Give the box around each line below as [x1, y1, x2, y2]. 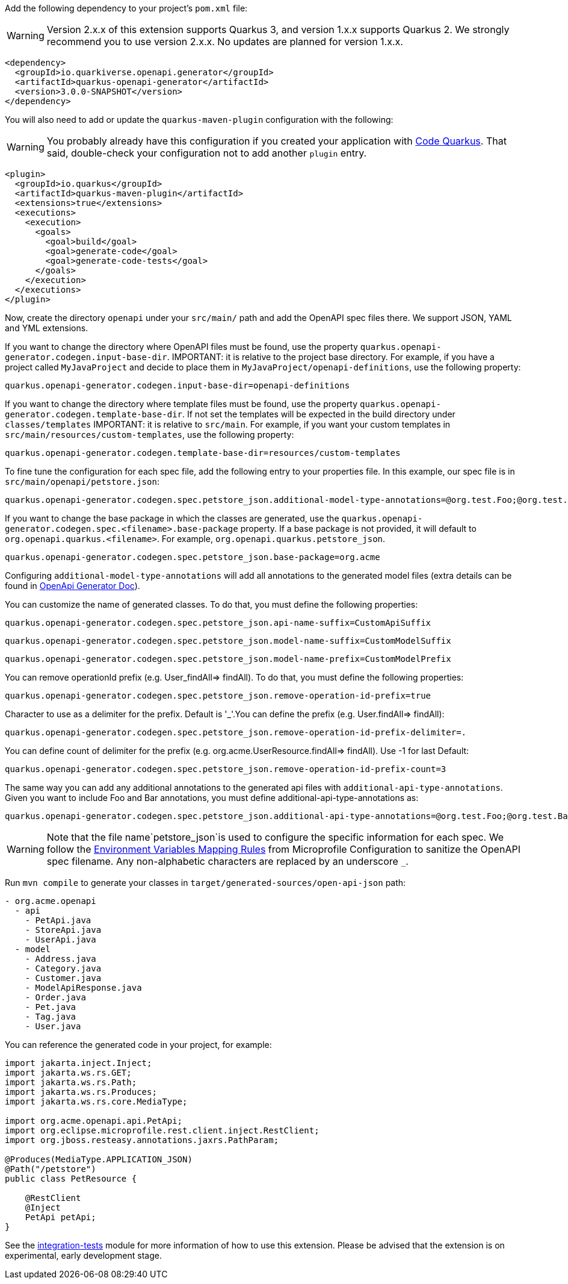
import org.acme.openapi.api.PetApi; [5, 1116, 183, 1126]
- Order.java [25, 993, 86, 1002]
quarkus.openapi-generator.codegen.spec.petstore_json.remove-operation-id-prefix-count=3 [5, 764, 446, 774]
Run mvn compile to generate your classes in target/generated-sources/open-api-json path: [5, 877, 406, 888]
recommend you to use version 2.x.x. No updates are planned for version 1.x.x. [46, 36, 403, 48]
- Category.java [25, 964, 102, 973]
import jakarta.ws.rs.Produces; [5, 1087, 157, 1097]
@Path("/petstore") [5, 1164, 96, 1174]
